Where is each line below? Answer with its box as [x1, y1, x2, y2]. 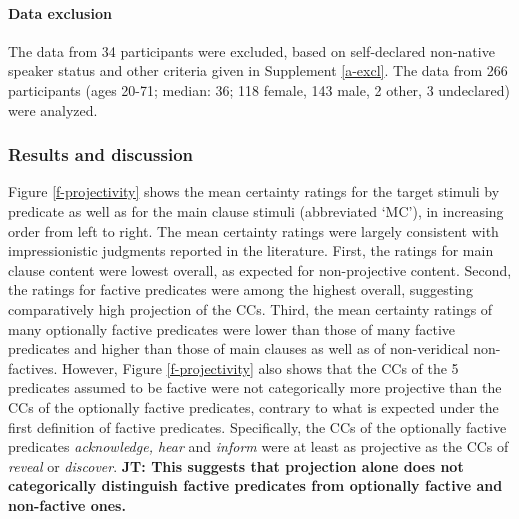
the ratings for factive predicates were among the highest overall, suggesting [8, 279, 473, 300]
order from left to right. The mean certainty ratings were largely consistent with [8, 220, 499, 241]
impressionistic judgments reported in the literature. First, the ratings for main [8, 240, 494, 261]
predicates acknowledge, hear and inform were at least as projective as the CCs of [8, 436, 509, 457]
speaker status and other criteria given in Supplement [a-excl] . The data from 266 [8, 60, 508, 81]
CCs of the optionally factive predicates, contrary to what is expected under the [8, 396, 499, 417]
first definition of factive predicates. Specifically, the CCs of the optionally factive [8, 416, 507, 437]
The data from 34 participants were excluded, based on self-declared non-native [8, 40, 495, 61]
